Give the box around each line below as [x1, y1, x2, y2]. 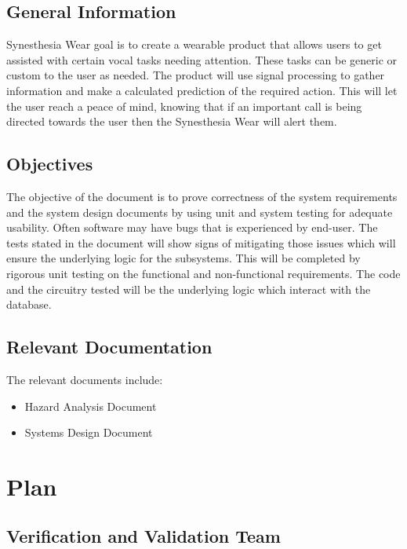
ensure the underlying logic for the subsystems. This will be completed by [6, 250, 361, 266]
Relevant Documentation [6, 335, 213, 359]
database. [6, 296, 52, 313]
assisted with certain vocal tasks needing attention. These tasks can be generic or [6, 51, 398, 68]
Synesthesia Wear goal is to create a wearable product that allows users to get [6, 36, 382, 53]
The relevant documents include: [6, 371, 163, 387]
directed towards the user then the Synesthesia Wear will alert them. [6, 113, 337, 130]
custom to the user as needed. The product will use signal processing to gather [6, 67, 385, 83]
